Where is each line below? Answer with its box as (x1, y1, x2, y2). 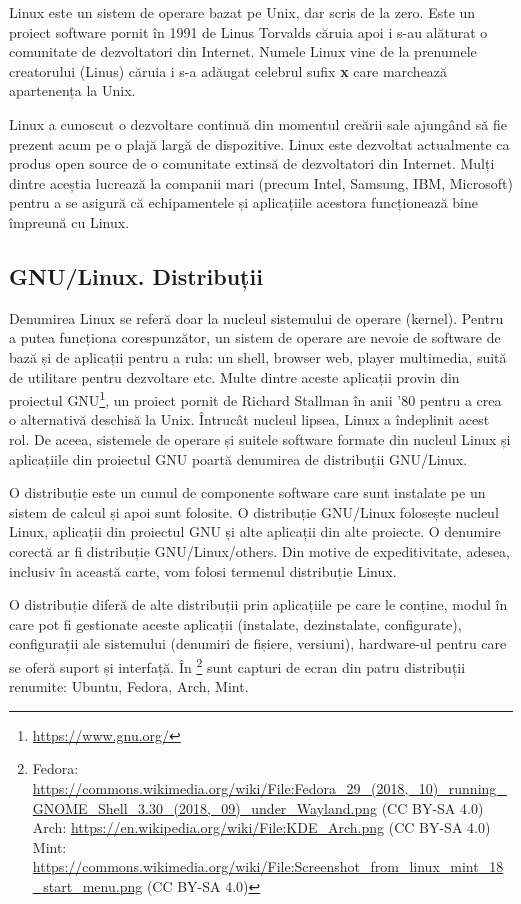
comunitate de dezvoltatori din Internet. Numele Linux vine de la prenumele (9, 41, 477, 62)
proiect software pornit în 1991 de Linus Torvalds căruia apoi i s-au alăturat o (9, 21, 488, 42)
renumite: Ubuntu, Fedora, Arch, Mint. (9, 676, 249, 697)
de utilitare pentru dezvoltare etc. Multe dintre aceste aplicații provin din (9, 366, 460, 387)
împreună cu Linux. (9, 211, 130, 232)
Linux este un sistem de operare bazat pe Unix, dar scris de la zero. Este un (9, 2, 476, 22)
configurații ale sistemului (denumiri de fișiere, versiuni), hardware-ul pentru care (9, 633, 507, 654)
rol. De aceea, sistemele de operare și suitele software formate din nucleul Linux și (9, 428, 511, 449)
